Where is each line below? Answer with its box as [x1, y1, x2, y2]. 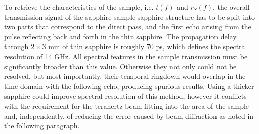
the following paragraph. [4, 120, 80, 131]
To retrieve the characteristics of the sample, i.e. [4, 2, 154, 12]
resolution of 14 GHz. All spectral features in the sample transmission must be [4, 51, 248, 61]
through [4, 41, 29, 52]
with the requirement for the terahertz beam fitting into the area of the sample [4, 100, 249, 111]
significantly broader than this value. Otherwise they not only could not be [4, 61, 237, 71]
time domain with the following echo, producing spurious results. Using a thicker [4, 80, 254, 91]
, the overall [212, 2, 250, 12]
